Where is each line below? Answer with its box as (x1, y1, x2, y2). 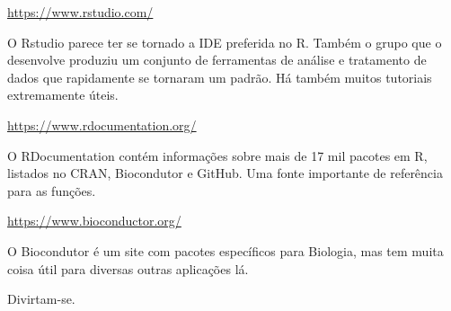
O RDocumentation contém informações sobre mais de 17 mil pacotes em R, (7, 146, 428, 164)
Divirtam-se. (7, 289, 75, 308)
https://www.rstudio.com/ (7, 3, 154, 21)
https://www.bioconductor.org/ (7, 211, 181, 230)
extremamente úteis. (7, 85, 119, 104)
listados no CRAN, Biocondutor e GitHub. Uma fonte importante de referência (7, 164, 443, 182)
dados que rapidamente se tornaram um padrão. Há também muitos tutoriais (7, 67, 432, 86)
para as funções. (7, 181, 96, 200)
